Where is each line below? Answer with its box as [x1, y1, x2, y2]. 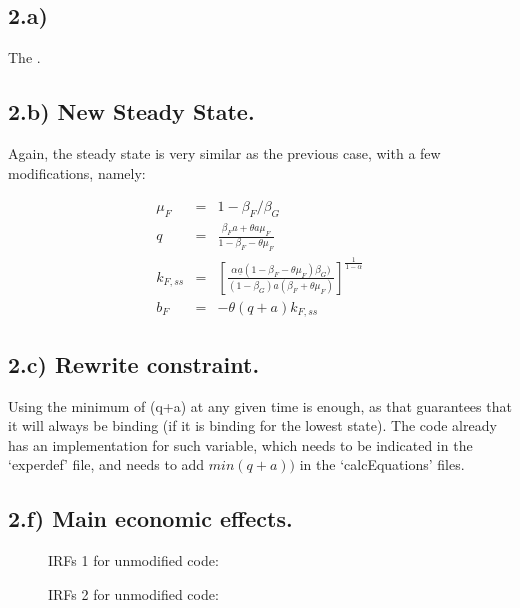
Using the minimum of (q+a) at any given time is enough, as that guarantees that [8, 395, 512, 416]
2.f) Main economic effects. [8, 503, 293, 534]
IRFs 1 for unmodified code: [48, 550, 219, 571]
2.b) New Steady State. [8, 96, 255, 127]
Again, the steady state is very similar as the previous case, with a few [8, 143, 441, 163]
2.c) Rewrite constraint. [8, 348, 260, 379]
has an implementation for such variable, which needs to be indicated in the [8, 434, 473, 455]
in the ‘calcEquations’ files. [299, 454, 465, 475]
